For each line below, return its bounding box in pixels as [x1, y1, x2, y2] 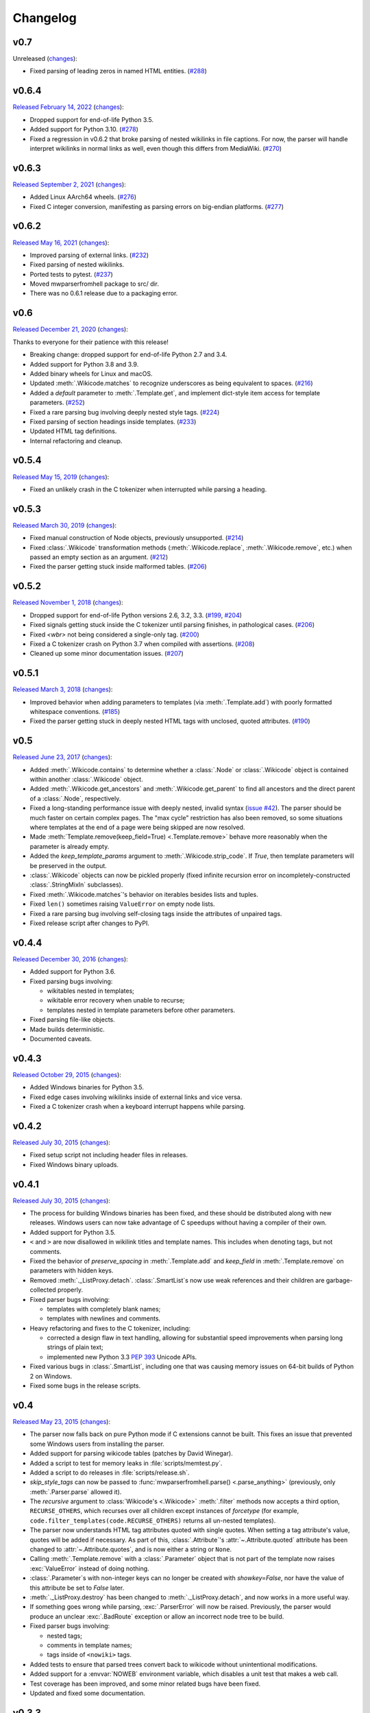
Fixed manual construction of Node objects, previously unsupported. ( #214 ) [29, 534, 244, 542]
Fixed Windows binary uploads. [29, 1160, 119, 1168]
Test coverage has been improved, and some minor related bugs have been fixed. [29, 1679, 261, 1688]
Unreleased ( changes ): [12, 55, 78, 63]
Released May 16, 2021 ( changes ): [12, 238, 110, 247]
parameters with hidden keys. [29, 1266, 114, 1274]
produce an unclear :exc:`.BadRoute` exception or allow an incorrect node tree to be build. [29, 1612, 284, 1620]
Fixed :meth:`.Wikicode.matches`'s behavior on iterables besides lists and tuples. [29, 890, 258, 898]
